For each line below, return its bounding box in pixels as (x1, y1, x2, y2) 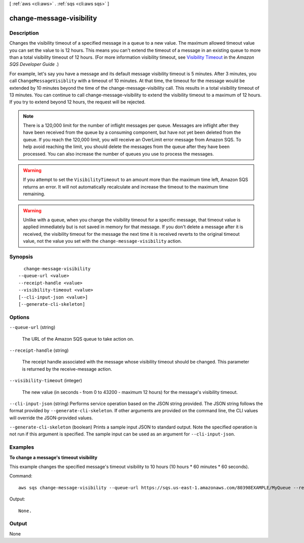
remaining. (23, 191, 46, 197)
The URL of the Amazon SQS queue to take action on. (22, 336, 134, 342)
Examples (9, 444, 34, 451)
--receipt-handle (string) (9, 347, 69, 353)
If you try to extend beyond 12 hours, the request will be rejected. (9, 99, 146, 105)
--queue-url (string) (9, 324, 56, 331)
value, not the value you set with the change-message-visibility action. (23, 238, 182, 244)
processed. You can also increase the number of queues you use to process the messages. (23, 151, 214, 157)
